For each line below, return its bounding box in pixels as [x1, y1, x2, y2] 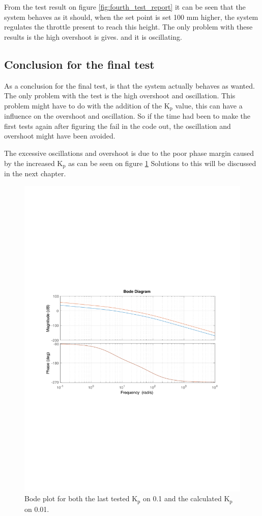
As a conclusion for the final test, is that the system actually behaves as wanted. [4, 80, 255, 91]
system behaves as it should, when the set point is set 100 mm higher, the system [4, 11, 258, 22]
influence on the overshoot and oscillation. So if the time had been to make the [4, 111, 250, 121]
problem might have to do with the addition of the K [4, 100, 170, 111]
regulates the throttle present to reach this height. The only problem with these [4, 21, 253, 32]
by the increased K [4, 157, 63, 168]
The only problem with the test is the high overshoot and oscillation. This [4, 90, 236, 101]
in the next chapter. [4, 168, 66, 179]
